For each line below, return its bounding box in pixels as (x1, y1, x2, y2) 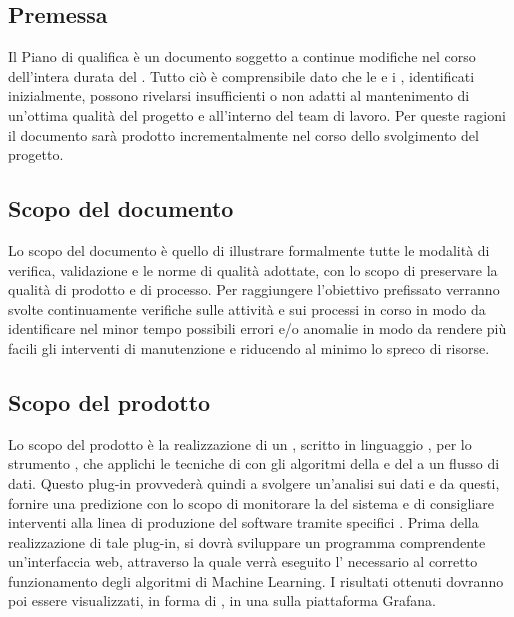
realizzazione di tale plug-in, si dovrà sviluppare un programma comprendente (8, 531, 486, 552)
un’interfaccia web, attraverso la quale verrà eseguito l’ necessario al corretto (8, 551, 478, 572)
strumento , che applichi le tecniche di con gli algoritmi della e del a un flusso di (8, 453, 500, 474)
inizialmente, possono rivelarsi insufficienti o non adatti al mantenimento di (8, 85, 470, 106)
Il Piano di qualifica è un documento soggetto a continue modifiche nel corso (8, 46, 476, 67)
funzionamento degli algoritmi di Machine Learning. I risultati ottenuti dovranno (8, 570, 504, 591)
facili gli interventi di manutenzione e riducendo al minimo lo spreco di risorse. (8, 337, 490, 358)
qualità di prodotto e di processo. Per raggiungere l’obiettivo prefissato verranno (8, 279, 500, 300)
